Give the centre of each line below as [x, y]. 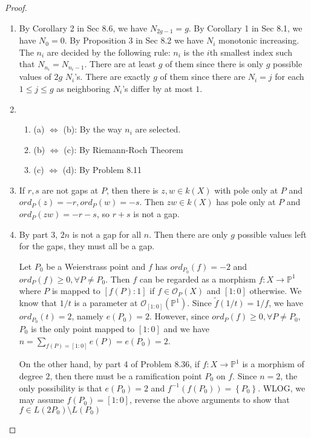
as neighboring [83, 88]
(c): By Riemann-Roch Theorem [123, 149]
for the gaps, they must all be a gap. [87, 246]
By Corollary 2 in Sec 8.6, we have [83, 28]
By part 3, [38, 234]
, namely [88, 316]
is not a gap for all [107, 234]
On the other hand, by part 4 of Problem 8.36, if [110, 364]
